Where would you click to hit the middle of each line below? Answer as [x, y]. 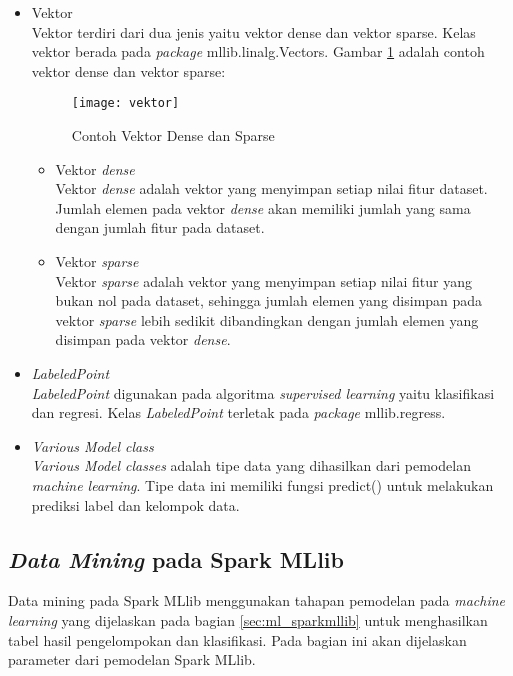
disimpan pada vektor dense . [143, 339]
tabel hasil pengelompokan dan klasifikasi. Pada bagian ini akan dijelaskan [237, 639]
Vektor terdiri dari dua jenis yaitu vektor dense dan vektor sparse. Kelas [253, 31]
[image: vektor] [125, 103]
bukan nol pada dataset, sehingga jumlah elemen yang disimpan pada [269, 300]
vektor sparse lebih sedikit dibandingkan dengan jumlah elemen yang [267, 319]
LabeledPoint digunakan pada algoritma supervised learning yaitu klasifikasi [263, 392]
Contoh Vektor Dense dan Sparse [173, 135]
